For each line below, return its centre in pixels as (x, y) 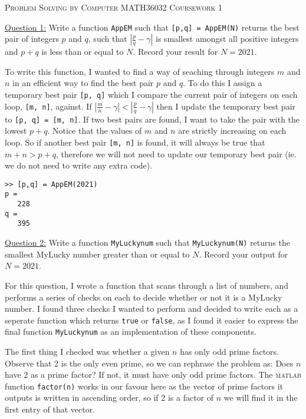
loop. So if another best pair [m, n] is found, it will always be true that (135, 142)
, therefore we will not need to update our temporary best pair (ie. (176, 154)
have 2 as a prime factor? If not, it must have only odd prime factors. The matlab (153, 375)
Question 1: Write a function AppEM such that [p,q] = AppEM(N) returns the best (152, 27)
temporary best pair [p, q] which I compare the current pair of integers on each (151, 95)
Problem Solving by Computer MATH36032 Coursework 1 (114, 7)
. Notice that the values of (95, 131)
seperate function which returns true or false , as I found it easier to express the (152, 320)
